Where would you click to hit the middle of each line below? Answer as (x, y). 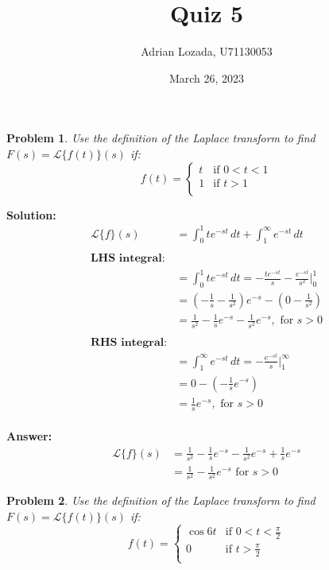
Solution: (31, 214)
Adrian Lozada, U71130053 (207, 51)
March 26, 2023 (207, 78)
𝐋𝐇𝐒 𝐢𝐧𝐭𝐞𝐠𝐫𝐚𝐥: (128, 259)
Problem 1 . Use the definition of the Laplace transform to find (161, 138)
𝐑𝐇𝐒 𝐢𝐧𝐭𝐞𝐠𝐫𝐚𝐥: (129, 342)
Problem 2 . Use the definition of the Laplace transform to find (161, 500)
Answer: (29, 436)
